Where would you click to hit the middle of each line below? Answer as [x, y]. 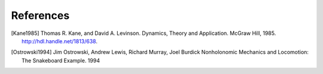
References [40, 15]
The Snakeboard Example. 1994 [61, 60]
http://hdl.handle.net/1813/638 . [60, 41]
